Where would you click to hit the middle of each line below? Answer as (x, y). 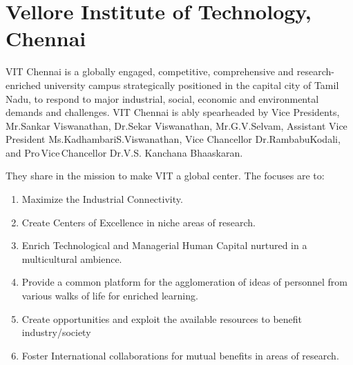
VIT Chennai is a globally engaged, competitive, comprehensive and (150, 71)
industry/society (56, 332)
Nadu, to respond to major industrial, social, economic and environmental (162, 98)
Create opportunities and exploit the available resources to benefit (162, 318)
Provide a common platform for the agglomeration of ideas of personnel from (184, 282)
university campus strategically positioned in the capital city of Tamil (191, 85)
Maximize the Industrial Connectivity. (102, 199)
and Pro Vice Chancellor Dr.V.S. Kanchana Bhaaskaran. (124, 152)
